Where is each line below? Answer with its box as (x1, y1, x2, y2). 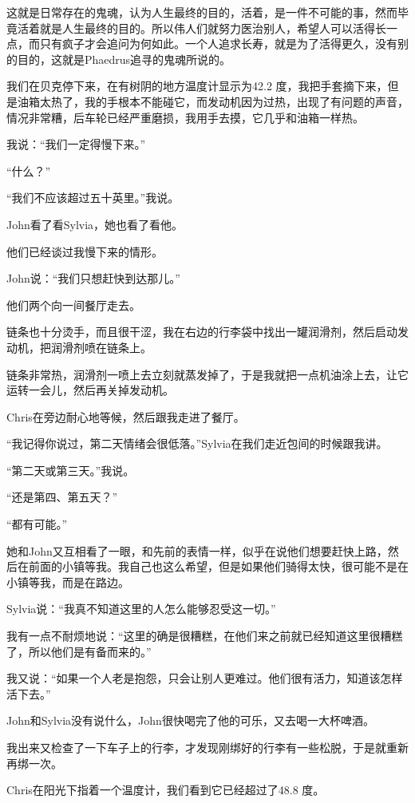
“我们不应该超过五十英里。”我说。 (6, 189, 180, 206)
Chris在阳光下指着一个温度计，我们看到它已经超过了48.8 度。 (6, 781, 325, 798)
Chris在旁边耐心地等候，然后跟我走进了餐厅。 (6, 408, 245, 425)
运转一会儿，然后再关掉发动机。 (6, 382, 174, 398)
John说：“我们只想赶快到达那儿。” (6, 270, 180, 287)
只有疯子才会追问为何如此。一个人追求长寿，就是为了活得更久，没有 (39, 35, 397, 52)
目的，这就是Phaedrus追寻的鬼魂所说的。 (17, 50, 231, 67)
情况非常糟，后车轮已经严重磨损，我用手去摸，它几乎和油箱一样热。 (6, 109, 364, 125)
